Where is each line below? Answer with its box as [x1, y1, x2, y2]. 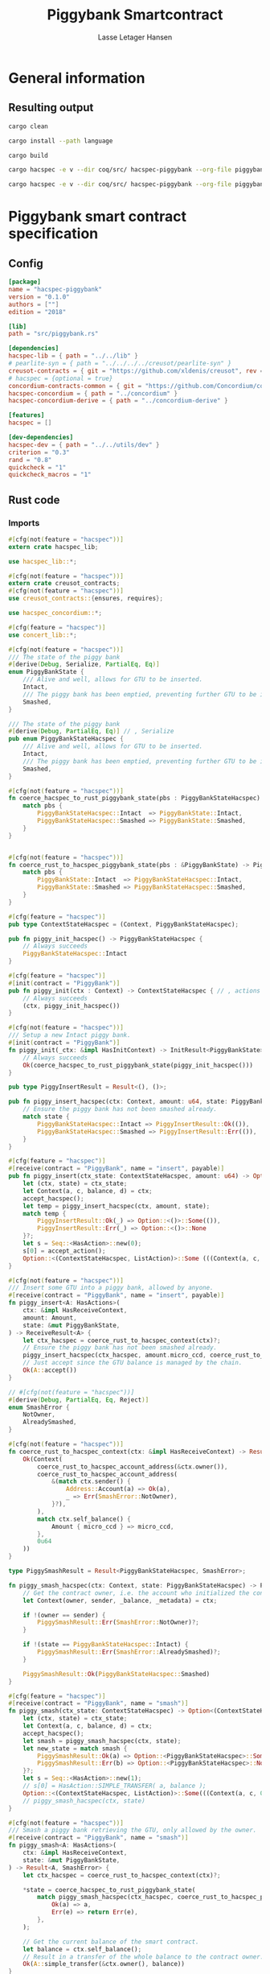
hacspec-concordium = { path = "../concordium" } [8, 389, 178, 398]
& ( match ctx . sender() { [51, 1477, 131, 1486]
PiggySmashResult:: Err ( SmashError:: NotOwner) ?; [37, 1618, 199, 1627]
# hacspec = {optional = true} [8, 374, 113, 382]
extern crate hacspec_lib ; [8, 543, 99, 551]
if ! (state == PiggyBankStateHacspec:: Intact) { [22, 1641, 189, 1649]
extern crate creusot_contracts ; [8, 580, 121, 588]
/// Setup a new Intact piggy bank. [8, 1031, 131, 1039]
